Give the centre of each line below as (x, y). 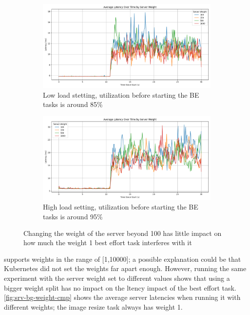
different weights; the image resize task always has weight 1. (93, 306)
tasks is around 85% (73, 104)
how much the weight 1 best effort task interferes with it (108, 242)
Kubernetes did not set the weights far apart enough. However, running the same (125, 268)
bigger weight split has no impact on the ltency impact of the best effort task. (120, 287)
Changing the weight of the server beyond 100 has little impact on (123, 233)
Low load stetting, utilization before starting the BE (121, 94)
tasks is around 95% (73, 216)
